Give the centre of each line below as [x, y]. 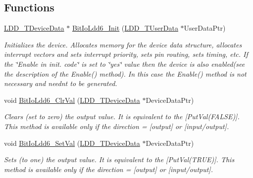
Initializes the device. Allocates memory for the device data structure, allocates [123, 44]
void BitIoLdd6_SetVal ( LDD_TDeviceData [72, 143]
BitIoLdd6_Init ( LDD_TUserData [125, 28]
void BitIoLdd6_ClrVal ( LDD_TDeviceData [72, 100]
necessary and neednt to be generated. [61, 83]
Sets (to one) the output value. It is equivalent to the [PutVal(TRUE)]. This [119, 159]
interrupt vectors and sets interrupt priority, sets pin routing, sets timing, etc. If [126, 54]
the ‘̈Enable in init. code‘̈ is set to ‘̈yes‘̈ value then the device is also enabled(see [125, 64]
